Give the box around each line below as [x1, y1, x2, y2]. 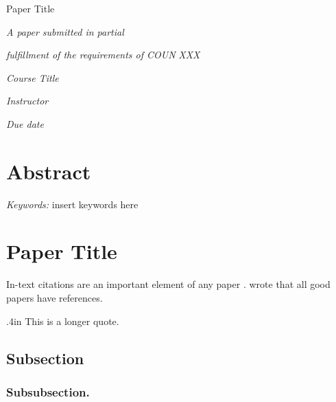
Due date [6, 116, 44, 131]
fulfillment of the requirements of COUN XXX [6, 47, 200, 62]
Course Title [6, 70, 59, 85]
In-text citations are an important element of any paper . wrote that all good [6, 277, 331, 291]
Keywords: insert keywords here [6, 197, 139, 211]
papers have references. [6, 291, 103, 304]
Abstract [6, 157, 91, 185]
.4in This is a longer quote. [6, 313, 119, 328]
